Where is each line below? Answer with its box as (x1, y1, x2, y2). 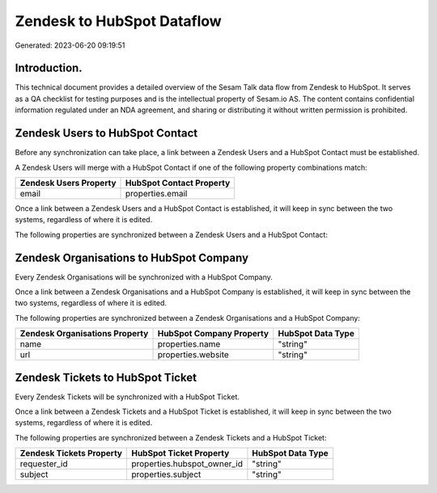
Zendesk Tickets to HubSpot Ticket (15, 370, 197, 384)
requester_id (19, 458, 68, 470)
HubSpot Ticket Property (130, 448, 230, 459)
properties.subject (130, 469, 202, 480)
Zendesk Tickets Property (19, 448, 123, 459)
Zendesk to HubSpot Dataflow (15, 12, 222, 30)
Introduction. (15, 61, 83, 75)
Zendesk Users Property (19, 177, 117, 188)
